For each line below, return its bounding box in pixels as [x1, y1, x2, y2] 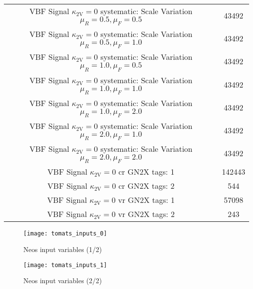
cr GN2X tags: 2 [118, 180, 175, 192]
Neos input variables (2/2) [23, 275, 102, 286]
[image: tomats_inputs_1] [23, 261, 107, 269]
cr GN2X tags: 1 [118, 166, 175, 178]
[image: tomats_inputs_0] [23, 230, 107, 237]
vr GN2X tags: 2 [118, 208, 175, 220]
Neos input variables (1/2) [23, 244, 102, 254]
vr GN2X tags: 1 [118, 194, 175, 206]
